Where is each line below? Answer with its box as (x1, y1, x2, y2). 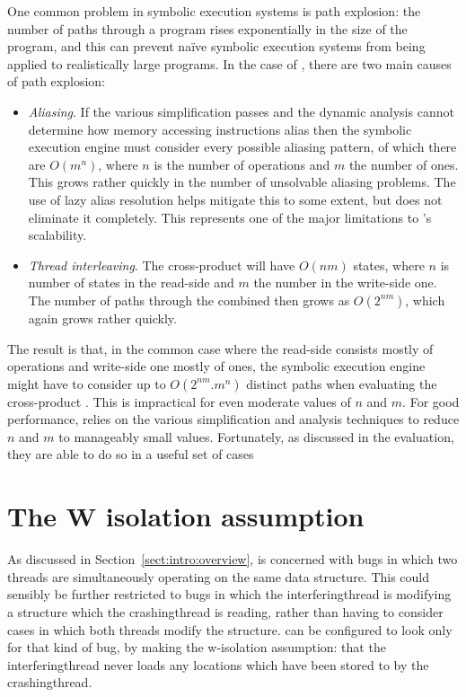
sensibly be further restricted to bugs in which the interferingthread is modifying (7, 585, 452, 604)
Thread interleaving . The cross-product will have (28, 255, 295, 274)
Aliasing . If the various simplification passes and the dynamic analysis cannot (28, 101, 454, 120)
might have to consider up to (7, 374, 166, 393)
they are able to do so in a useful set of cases (7, 445, 254, 463)
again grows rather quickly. (28, 308, 177, 327)
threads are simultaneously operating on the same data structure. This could (7, 567, 430, 586)
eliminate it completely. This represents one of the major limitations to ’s (28, 207, 432, 226)
